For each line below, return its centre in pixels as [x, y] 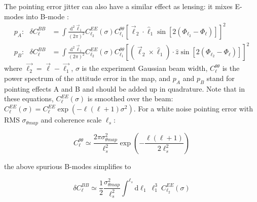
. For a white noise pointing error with [193, 109]
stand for [221, 78]
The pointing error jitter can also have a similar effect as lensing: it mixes [118, 6]
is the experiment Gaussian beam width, [145, 68]
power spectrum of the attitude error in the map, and [87, 78]
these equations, [29, 98]
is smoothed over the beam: [130, 98]
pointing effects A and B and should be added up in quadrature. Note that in [124, 88]
